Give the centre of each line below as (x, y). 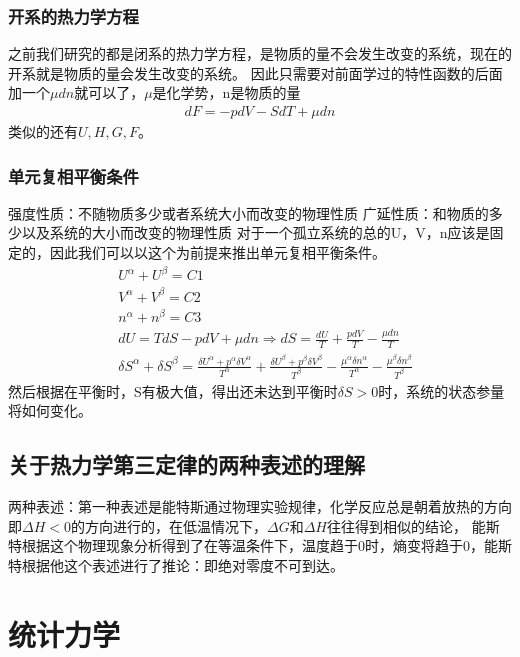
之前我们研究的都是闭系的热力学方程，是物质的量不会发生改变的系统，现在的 (260, 53)
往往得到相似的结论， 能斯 (413, 525)
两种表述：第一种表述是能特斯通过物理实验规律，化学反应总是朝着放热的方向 (260, 506)
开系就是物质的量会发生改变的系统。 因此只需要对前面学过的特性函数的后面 (255, 72)
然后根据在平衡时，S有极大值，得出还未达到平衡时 (173, 390)
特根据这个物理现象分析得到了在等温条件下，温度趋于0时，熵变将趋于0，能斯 (260, 545)
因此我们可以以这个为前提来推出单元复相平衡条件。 (217, 252)
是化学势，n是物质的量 (226, 92)
